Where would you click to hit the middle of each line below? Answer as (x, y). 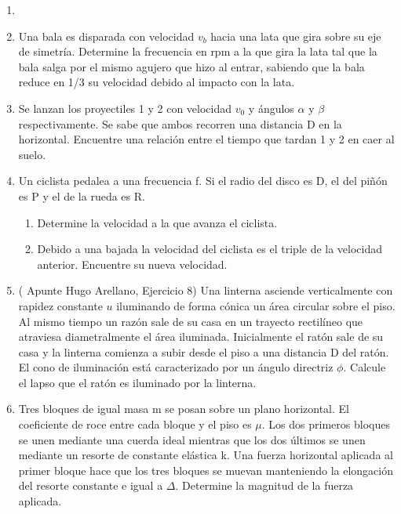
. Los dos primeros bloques (326, 424)
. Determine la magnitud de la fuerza (264, 485)
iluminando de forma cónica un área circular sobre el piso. (256, 305)
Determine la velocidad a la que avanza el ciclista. (157, 222)
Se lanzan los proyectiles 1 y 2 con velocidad (125, 108)
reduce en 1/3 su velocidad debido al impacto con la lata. (157, 82)
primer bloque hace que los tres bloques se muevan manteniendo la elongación (206, 470)
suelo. (32, 154)
